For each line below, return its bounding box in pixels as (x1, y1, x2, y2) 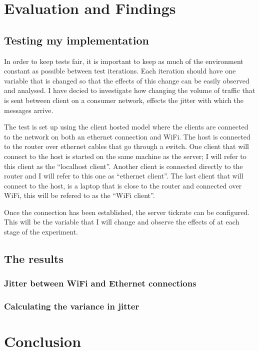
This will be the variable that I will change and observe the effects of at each (4, 216, 239, 227)
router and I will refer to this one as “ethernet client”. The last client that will (4, 170, 243, 181)
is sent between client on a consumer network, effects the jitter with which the (4, 94, 244, 105)
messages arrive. (4, 104, 53, 115)
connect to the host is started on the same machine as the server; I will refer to (4, 150, 246, 161)
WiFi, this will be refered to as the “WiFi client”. (4, 190, 155, 200)
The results (4, 251, 63, 266)
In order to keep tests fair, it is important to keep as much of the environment (4, 55, 243, 66)
